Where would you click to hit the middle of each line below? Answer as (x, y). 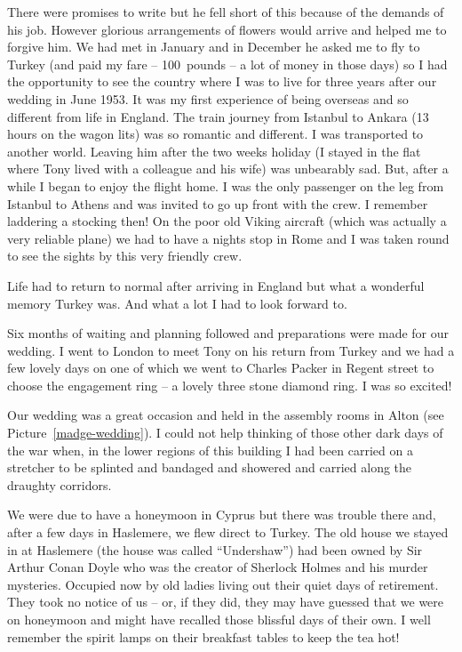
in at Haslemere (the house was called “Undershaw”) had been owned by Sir (215, 549)
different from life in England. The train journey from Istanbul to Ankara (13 (218, 116)
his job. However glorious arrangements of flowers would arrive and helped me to (227, 29)
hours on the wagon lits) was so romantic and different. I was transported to (215, 134)
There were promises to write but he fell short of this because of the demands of (226, 12)
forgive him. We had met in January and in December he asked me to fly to (214, 47)
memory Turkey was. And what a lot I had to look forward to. (177, 303)
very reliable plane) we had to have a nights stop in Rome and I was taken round (228, 238)
